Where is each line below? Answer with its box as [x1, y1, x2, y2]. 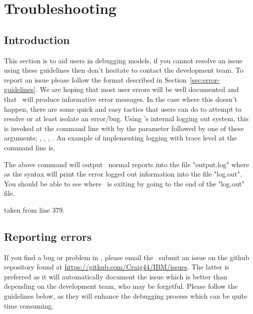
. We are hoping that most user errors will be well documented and [35, 84, 239, 94]
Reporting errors [4, 228, 92, 244]
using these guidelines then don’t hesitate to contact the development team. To [4, 65, 244, 75]
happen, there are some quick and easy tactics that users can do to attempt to [4, 103, 242, 114]
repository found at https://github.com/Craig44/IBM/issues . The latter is [4, 262, 229, 272]
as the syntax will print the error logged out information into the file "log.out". [4, 169, 242, 179]
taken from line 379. [4, 204, 65, 215]
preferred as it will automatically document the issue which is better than [4, 271, 227, 281]
